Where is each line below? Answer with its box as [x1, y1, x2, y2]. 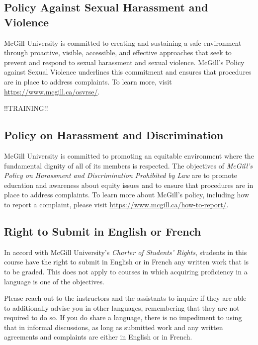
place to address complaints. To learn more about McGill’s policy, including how [4, 189, 249, 200]
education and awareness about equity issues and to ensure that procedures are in [4, 179, 254, 190]
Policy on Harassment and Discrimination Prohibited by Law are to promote [4, 170, 237, 180]
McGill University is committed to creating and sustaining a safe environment [4, 37, 242, 48]
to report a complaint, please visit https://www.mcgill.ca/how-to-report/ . [4, 199, 229, 209]
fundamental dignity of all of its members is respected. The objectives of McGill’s [4, 160, 253, 171]
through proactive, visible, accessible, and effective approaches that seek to [4, 47, 232, 58]
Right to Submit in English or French [4, 223, 201, 239]
